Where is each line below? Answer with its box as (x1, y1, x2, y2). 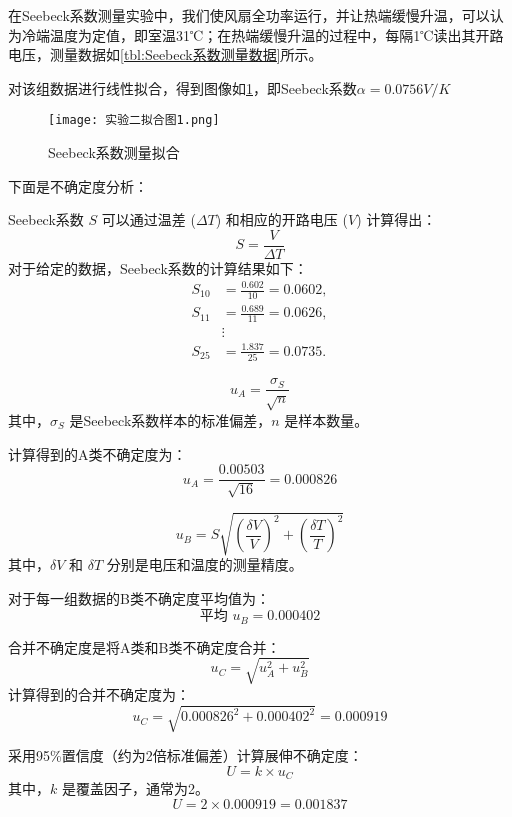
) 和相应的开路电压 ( (215, 209, 348, 230)
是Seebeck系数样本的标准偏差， (69, 409, 272, 430)
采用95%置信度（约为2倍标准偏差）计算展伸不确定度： (8, 745, 363, 766)
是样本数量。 (284, 409, 369, 430)
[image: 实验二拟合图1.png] (48, 113, 220, 128)
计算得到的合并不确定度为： (8, 683, 190, 704)
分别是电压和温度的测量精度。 (106, 554, 303, 575)
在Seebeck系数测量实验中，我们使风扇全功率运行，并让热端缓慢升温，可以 (8, 5, 490, 25)
